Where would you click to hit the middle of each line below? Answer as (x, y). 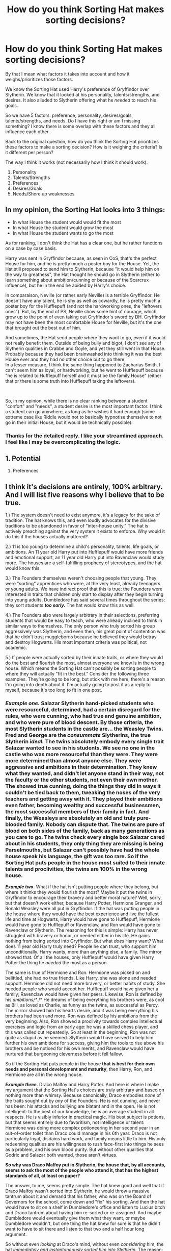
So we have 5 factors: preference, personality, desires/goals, (69, 115)
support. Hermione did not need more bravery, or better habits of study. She (85, 983)
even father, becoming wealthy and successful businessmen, (83, 806)
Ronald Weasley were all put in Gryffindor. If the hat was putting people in (82, 908)
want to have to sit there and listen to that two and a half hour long (75, 1229)
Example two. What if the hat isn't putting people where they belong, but (82, 887)
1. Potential (23, 458)
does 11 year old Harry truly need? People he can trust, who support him (81, 946)
